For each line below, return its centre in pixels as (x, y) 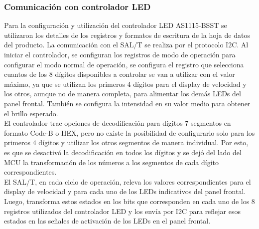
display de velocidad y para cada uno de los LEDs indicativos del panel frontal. (125, 191)
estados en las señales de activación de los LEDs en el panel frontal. (107, 221)
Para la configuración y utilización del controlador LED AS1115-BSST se (116, 25)
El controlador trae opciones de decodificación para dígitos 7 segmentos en (118, 123)
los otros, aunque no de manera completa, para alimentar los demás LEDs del (123, 94)
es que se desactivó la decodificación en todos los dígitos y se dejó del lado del (123, 152)
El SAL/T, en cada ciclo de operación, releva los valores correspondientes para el (128, 181)
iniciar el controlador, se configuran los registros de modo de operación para (120, 54)
